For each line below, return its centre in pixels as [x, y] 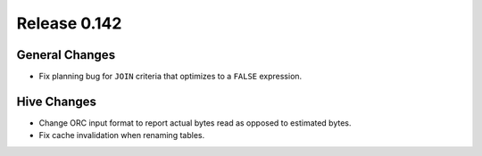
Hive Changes [57, 101]
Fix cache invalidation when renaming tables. [122, 135]
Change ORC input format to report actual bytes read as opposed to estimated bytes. [195, 123]
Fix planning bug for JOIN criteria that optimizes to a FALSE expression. [170, 77]
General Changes [66, 55]
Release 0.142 [69, 23]
